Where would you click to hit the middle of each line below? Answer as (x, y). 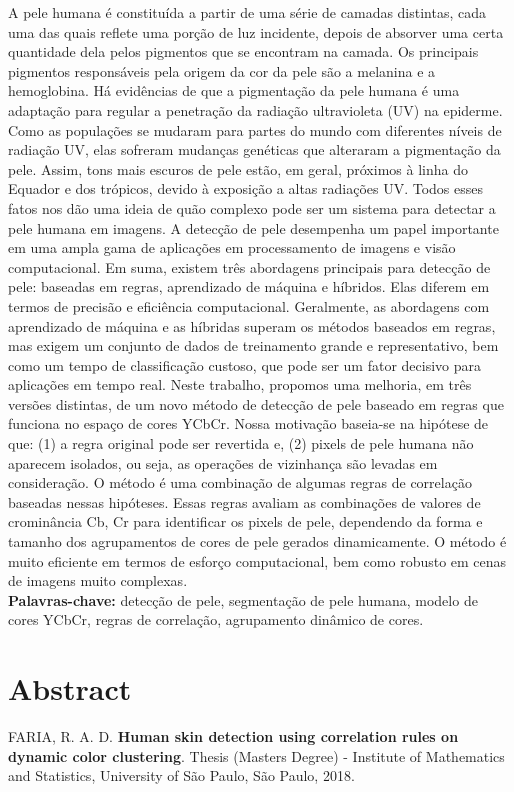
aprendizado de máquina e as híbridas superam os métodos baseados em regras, (252, 325)
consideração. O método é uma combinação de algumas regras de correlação (240, 482)
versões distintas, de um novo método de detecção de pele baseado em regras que (256, 403)
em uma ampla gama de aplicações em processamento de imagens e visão (232, 247)
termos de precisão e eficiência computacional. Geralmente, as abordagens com (249, 305)
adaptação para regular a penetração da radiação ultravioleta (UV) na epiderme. (255, 109)
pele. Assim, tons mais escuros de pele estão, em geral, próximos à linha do (238, 168)
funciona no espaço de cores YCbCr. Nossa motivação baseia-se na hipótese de (248, 423)
